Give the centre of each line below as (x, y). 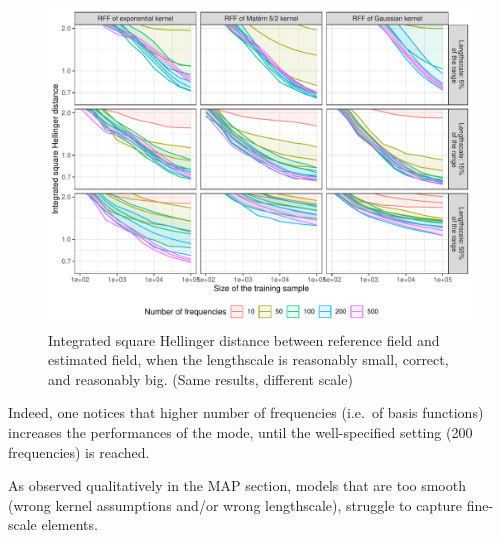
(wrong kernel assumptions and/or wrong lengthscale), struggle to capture (235, 504)
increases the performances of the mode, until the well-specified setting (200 (240, 431)
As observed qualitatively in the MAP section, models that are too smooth (237, 485)
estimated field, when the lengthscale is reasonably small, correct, (248, 359)
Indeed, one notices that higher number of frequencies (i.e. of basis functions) (246, 412)
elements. (69, 524)
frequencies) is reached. (79, 451)
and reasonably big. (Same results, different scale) (200, 378)
